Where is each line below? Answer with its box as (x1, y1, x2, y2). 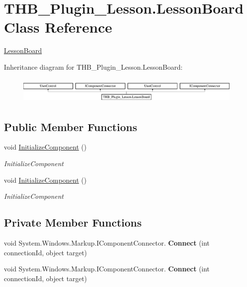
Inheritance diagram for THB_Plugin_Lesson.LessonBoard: (4, 61, 183, 72)
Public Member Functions (4, 119, 137, 134)
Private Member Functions (4, 215, 142, 230)
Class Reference (4, 17, 112, 37)
